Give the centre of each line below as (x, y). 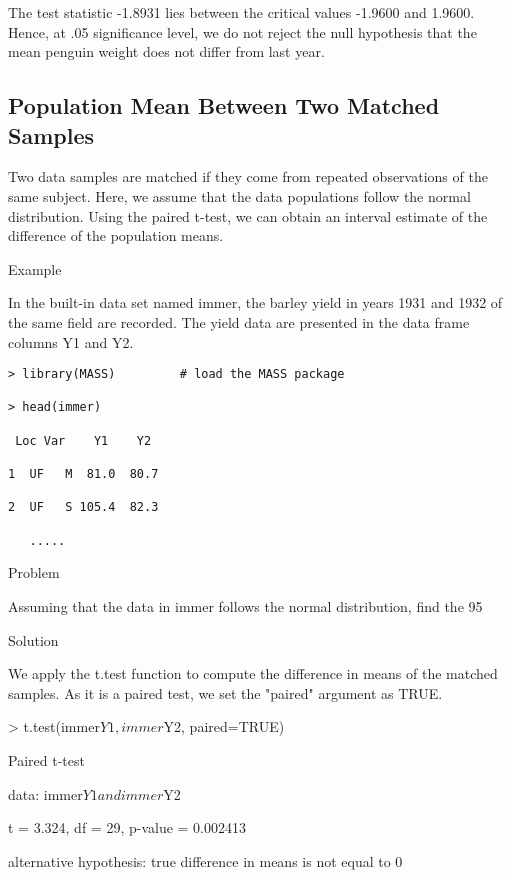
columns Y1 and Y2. (71, 341)
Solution (33, 639)
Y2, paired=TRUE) (224, 726)
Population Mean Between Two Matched (224, 105)
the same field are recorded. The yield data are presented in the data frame (239, 321)
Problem (34, 572)
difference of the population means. (116, 235)
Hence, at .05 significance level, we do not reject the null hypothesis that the (242, 31)
